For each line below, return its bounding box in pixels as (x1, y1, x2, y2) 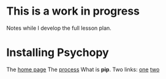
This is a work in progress (6, 4, 140, 18)
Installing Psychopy (6, 46, 109, 60)
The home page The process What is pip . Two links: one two (6, 66, 160, 73)
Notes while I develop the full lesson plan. (6, 24, 111, 32)
